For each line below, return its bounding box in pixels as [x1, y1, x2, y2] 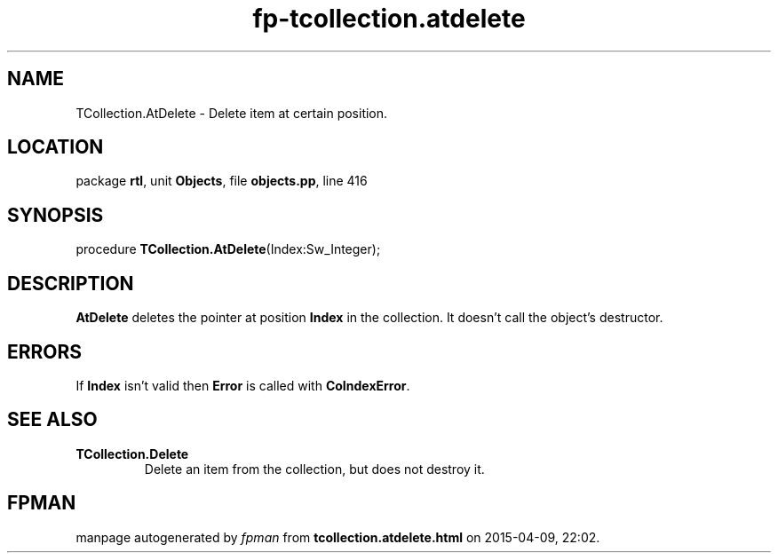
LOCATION [7, 136, 104, 159]
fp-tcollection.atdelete [252, 4, 526, 34]
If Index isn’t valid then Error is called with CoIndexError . [75, 377, 410, 393]
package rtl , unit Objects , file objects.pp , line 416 [75, 173, 368, 189]
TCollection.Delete [75, 446, 189, 461]
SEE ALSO [7, 408, 98, 431]
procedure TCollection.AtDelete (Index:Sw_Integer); [75, 241, 381, 257]
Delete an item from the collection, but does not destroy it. [144, 461, 485, 477]
